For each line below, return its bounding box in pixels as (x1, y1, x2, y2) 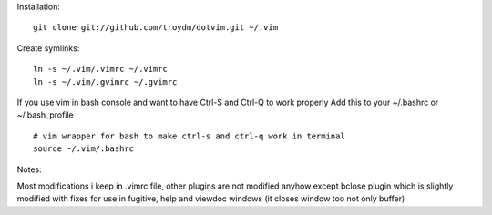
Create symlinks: (16, 42, 80, 54)
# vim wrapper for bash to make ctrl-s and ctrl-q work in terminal (33, 130, 345, 141)
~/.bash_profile (16, 109, 75, 120)
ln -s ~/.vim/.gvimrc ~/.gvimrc (33, 77, 178, 87)
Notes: (16, 164, 42, 175)
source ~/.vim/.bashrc (33, 144, 135, 154)
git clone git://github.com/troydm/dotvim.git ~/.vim (33, 23, 278, 33)
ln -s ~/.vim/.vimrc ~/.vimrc (33, 64, 169, 75)
